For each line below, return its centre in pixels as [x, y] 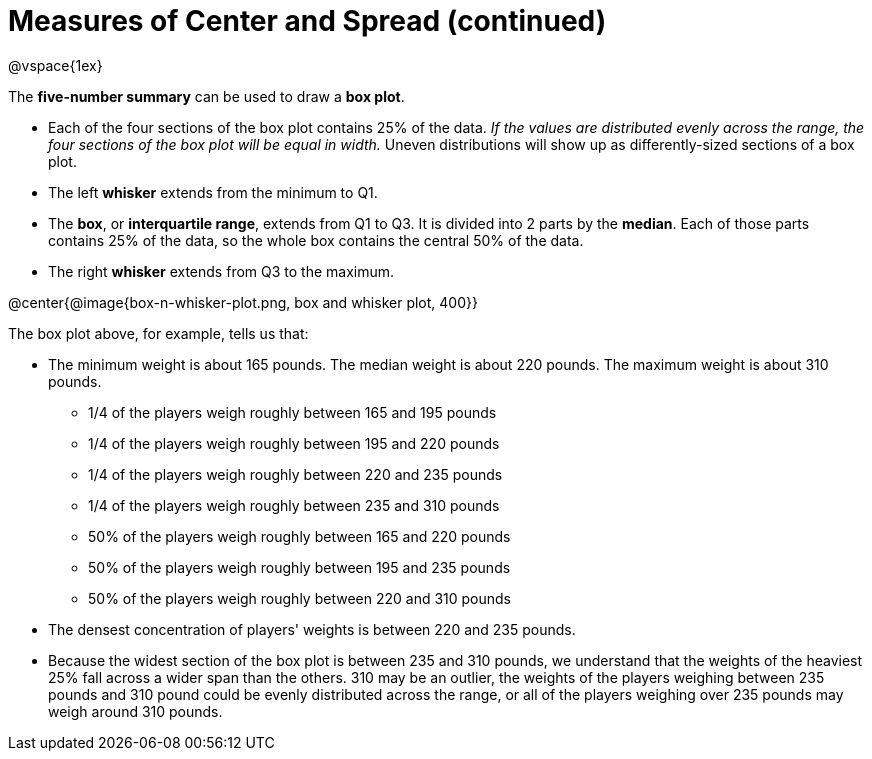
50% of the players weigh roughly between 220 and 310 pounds [300, 598]
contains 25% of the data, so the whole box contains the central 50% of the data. [316, 240]
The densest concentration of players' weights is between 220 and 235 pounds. [312, 629]
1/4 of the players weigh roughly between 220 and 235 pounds [295, 474]
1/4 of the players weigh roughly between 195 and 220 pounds [294, 443]
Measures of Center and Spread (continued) [307, 21]
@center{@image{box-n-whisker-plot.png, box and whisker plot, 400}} [243, 302]
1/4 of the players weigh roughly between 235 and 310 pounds [294, 505]
